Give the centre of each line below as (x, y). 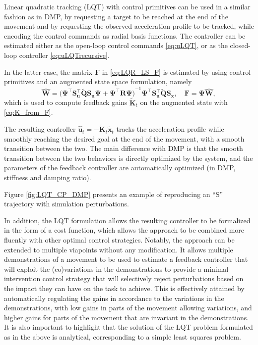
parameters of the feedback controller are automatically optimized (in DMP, (120, 168)
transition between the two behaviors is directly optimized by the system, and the (129, 158)
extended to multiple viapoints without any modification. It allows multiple (119, 249)
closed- (240, 45)
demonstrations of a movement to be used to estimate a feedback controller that (126, 259)
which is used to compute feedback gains (66, 102)
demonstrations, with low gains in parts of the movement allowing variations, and (128, 308)
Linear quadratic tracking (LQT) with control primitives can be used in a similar (127, 6)
